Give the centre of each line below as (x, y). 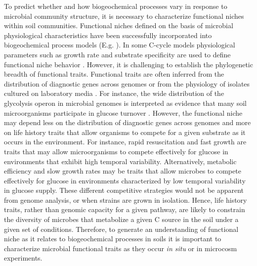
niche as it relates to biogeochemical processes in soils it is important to (113, 239)
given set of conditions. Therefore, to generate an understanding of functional (121, 229)
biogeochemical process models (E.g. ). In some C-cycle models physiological (120, 45)
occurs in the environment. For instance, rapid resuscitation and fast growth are (125, 142)
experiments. (23, 258)
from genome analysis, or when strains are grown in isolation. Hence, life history (126, 199)
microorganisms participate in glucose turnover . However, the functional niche (123, 112)
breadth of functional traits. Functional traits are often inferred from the (114, 74)
